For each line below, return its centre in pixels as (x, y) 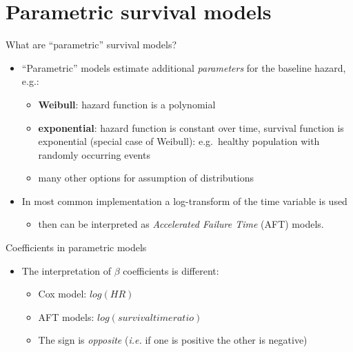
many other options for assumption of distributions (146, 178)
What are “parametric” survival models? (91, 45)
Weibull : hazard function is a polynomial (127, 104)
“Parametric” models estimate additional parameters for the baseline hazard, (184, 67)
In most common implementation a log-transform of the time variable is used (184, 201)
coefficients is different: (171, 270)
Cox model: (62, 294)
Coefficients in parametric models (76, 247)
